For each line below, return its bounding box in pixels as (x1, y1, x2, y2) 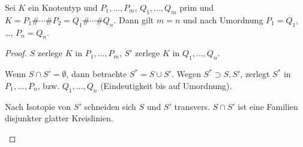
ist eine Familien (238, 100, 298, 112)
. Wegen (171, 68, 201, 80)
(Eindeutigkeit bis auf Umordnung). (100, 79, 232, 91)
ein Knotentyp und (28, 1, 98, 13)
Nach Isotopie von (5, 100, 71, 112)
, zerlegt (240, 68, 270, 80)
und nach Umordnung (182, 13, 263, 26)
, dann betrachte (66, 68, 127, 80)
